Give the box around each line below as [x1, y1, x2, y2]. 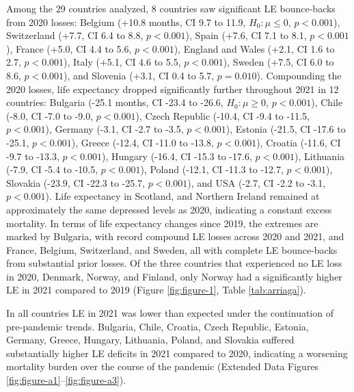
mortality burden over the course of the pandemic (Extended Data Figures [6, 359, 319, 374]
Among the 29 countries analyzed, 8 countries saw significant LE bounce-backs [6, 1, 336, 15]
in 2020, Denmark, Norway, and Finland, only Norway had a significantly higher [6, 269, 342, 283]
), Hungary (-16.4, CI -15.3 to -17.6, [102, 148, 252, 163]
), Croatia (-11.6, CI [256, 135, 341, 149]
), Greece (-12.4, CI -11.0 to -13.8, [71, 135, 214, 149]
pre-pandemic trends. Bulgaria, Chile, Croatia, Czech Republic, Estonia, [6, 319, 309, 333]
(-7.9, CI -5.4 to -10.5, [6, 162, 98, 177]
